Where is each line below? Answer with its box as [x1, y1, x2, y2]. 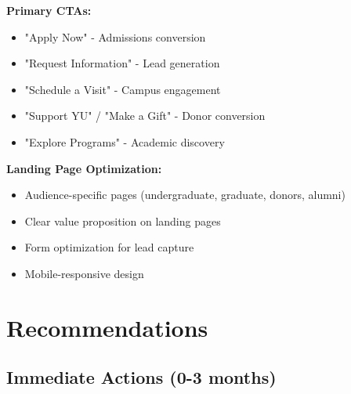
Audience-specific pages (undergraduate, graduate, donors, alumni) [24, 186, 346, 203]
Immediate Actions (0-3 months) [6, 365, 277, 389]
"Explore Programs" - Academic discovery [24, 133, 225, 150]
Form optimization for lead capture [24, 239, 194, 255]
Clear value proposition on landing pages [24, 212, 221, 229]
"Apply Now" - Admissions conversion [24, 28, 206, 45]
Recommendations [6, 311, 208, 343]
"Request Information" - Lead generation [24, 55, 220, 71]
